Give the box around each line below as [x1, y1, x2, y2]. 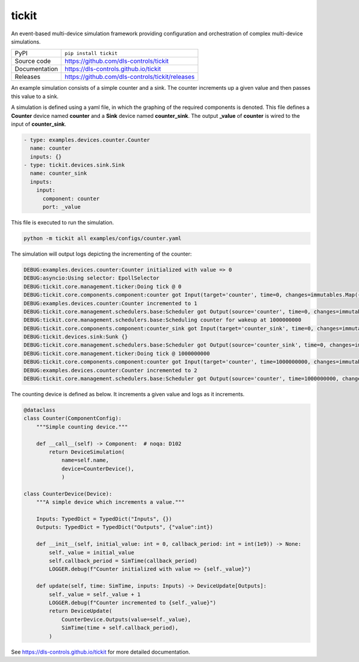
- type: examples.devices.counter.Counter [23, 136, 150, 143]
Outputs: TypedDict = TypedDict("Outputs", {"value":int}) [36, 524, 214, 531]
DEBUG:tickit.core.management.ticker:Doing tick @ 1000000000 [23, 350, 210, 357]
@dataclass [23, 406, 56, 413]
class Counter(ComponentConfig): [23, 415, 122, 422]
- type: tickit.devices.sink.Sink [23, 162, 125, 169]
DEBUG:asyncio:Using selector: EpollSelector [23, 275, 160, 281]
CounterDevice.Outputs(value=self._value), [61, 616, 191, 622]
